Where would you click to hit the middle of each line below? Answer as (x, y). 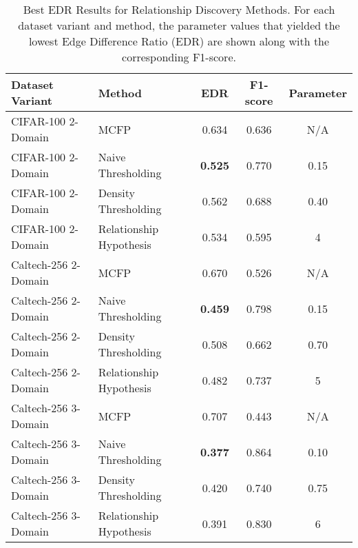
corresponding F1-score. (179, 57)
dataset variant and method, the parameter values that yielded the (179, 25)
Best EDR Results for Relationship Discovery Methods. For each (179, 9)
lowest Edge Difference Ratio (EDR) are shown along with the (179, 41)
